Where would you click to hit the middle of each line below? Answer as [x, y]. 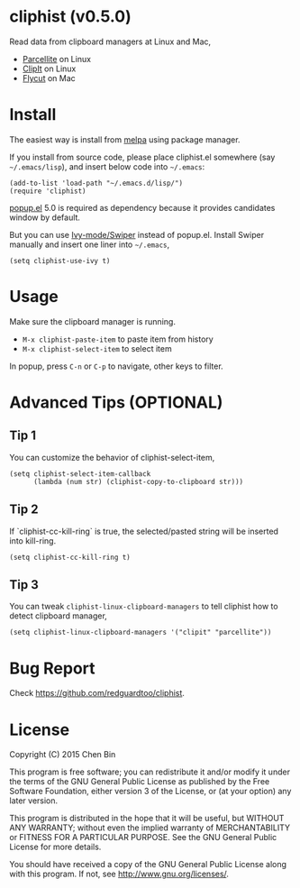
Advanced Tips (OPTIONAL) [116, 402]
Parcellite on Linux [57, 59]
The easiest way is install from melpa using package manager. [125, 139]
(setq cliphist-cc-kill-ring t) [70, 557]
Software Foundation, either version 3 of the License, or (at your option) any [150, 792]
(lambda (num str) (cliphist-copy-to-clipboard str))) [138, 481]
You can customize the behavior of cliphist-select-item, [112, 457]
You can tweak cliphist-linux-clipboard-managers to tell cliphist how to [144, 607]
